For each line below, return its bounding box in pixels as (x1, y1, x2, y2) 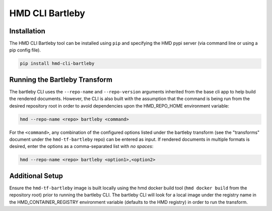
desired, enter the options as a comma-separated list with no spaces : (9, 143, 154, 149)
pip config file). (9, 47, 41, 53)
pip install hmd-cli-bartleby (20, 61, 95, 67)
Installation (9, 27, 45, 35)
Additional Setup (9, 172, 63, 180)
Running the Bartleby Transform (9, 75, 113, 84)
